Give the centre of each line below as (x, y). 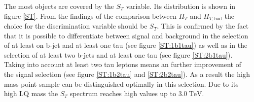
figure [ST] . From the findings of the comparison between (90, 16)
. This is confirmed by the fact (203, 26)
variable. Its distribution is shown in (181, 6)
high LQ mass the (31, 93)
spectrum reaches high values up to (123, 93)
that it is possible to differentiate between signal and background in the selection (126, 35)
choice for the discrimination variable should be (76, 26)
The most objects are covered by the (59, 6)
